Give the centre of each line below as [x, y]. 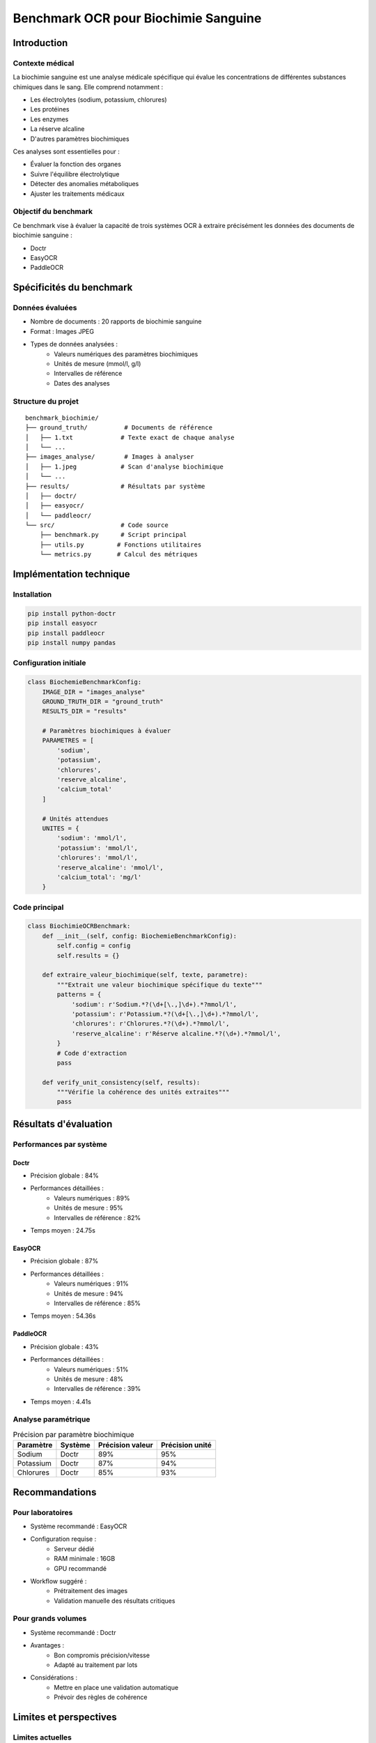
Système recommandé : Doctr [73, 1632]
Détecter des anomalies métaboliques [85, 184]
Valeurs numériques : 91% [91, 1284]
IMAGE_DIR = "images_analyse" [94, 692]
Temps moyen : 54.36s [63, 1316]
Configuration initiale [49, 663]
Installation [32, 595]
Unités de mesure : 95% [88, 1208]
